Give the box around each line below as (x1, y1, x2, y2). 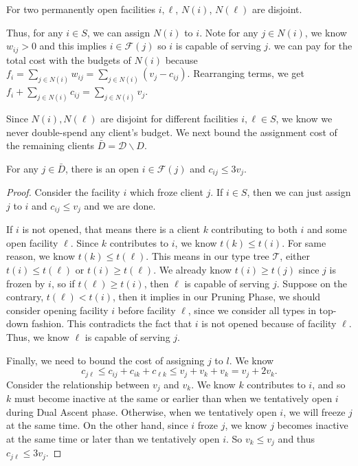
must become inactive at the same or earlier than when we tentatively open (14, 391, 333, 406)
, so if (51, 276, 75, 290)
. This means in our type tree (146, 249, 269, 263)
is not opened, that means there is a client (22, 222, 200, 236)
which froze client (129, 185, 203, 199)
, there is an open (65, 161, 139, 175)
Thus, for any (6, 25, 63, 39)
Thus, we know (6, 329, 69, 344)
